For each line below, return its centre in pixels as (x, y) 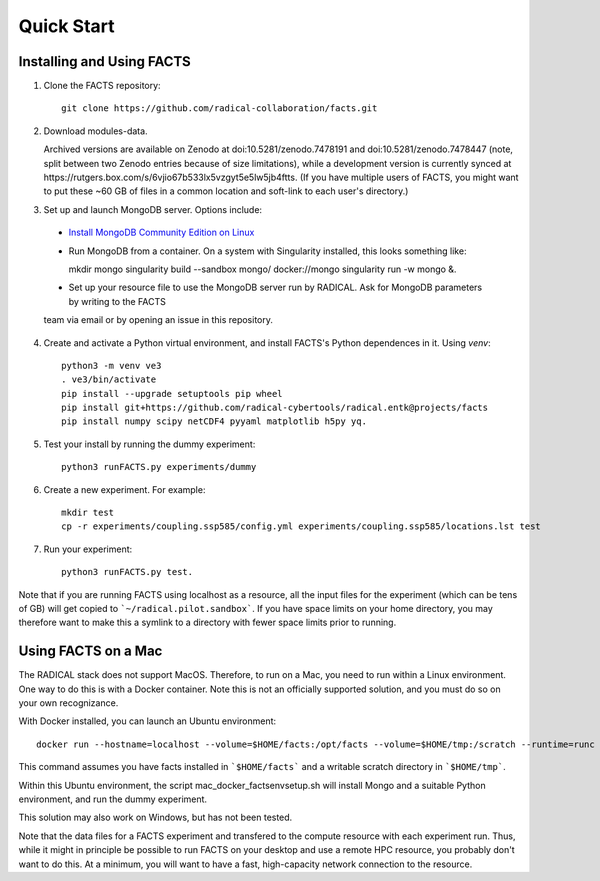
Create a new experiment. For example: (124, 489)
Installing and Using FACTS (105, 61)
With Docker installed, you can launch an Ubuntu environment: (147, 721)
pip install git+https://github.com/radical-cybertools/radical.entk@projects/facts (275, 408)
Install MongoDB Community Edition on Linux (161, 232)
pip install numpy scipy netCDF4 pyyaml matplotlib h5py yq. (214, 421)
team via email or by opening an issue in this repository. (158, 320)
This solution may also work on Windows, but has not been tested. (155, 817)
